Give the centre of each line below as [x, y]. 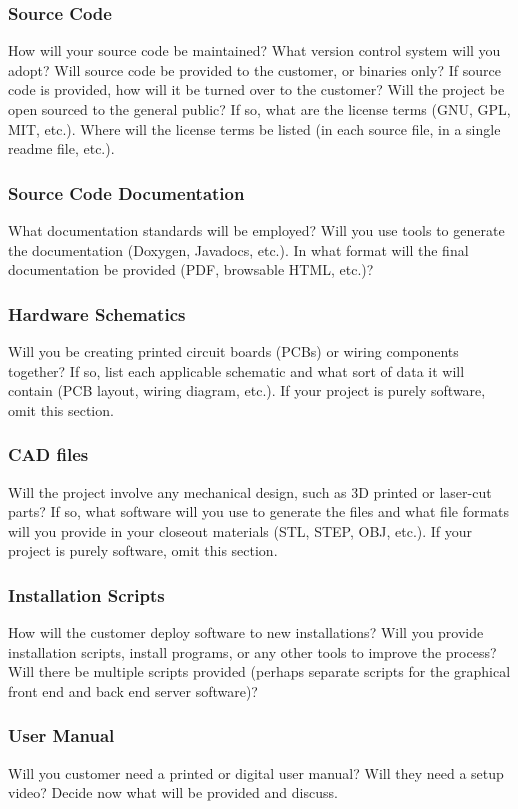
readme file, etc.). [61, 148]
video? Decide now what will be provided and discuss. [173, 792]
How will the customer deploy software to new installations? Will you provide [246, 632]
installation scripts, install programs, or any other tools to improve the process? [252, 651]
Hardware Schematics [97, 313]
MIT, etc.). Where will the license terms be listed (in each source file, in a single [254, 128]
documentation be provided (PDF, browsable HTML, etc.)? [191, 269]
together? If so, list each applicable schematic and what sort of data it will [236, 370]
